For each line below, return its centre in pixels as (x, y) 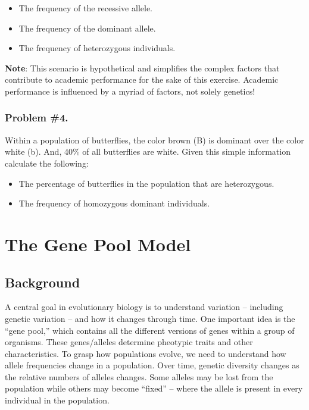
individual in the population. (57, 400)
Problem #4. (37, 118)
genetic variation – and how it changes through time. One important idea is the (150, 318)
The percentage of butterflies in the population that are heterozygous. (146, 183)
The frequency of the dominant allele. (87, 28)
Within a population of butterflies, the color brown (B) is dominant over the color (154, 140)
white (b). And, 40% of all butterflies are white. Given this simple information (148, 151)
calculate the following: (47, 163)
